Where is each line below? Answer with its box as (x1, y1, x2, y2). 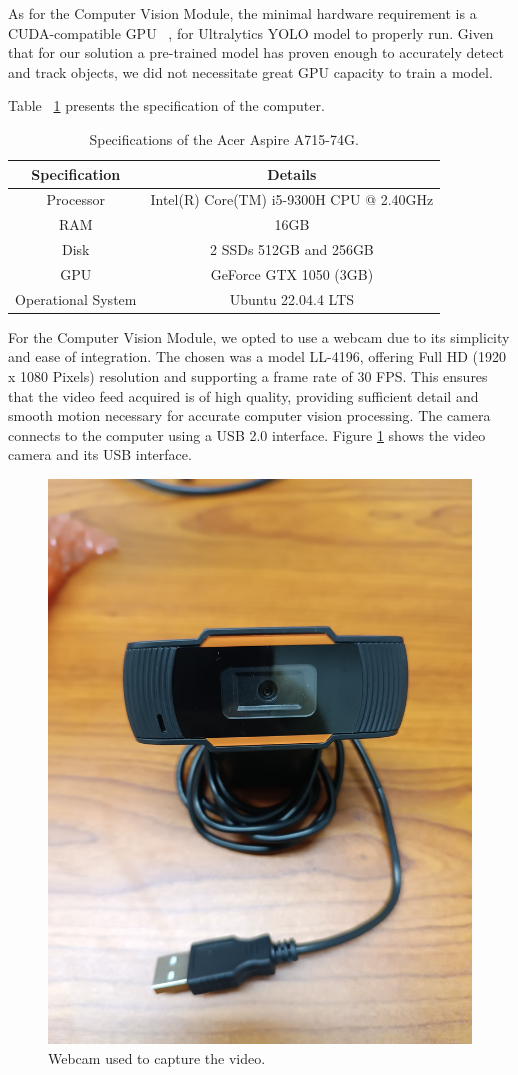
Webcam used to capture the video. (48, 1047, 266, 1068)
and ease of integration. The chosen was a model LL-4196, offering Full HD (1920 (8, 346, 507, 367)
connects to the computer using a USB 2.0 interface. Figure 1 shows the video (8, 424, 486, 445)
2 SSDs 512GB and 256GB (209, 239, 374, 260)
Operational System (15, 288, 137, 309)
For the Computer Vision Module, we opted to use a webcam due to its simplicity (8, 326, 510, 347)
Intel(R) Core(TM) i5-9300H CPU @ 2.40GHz (150, 189, 434, 210)
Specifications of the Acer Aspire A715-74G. (89, 128, 359, 149)
